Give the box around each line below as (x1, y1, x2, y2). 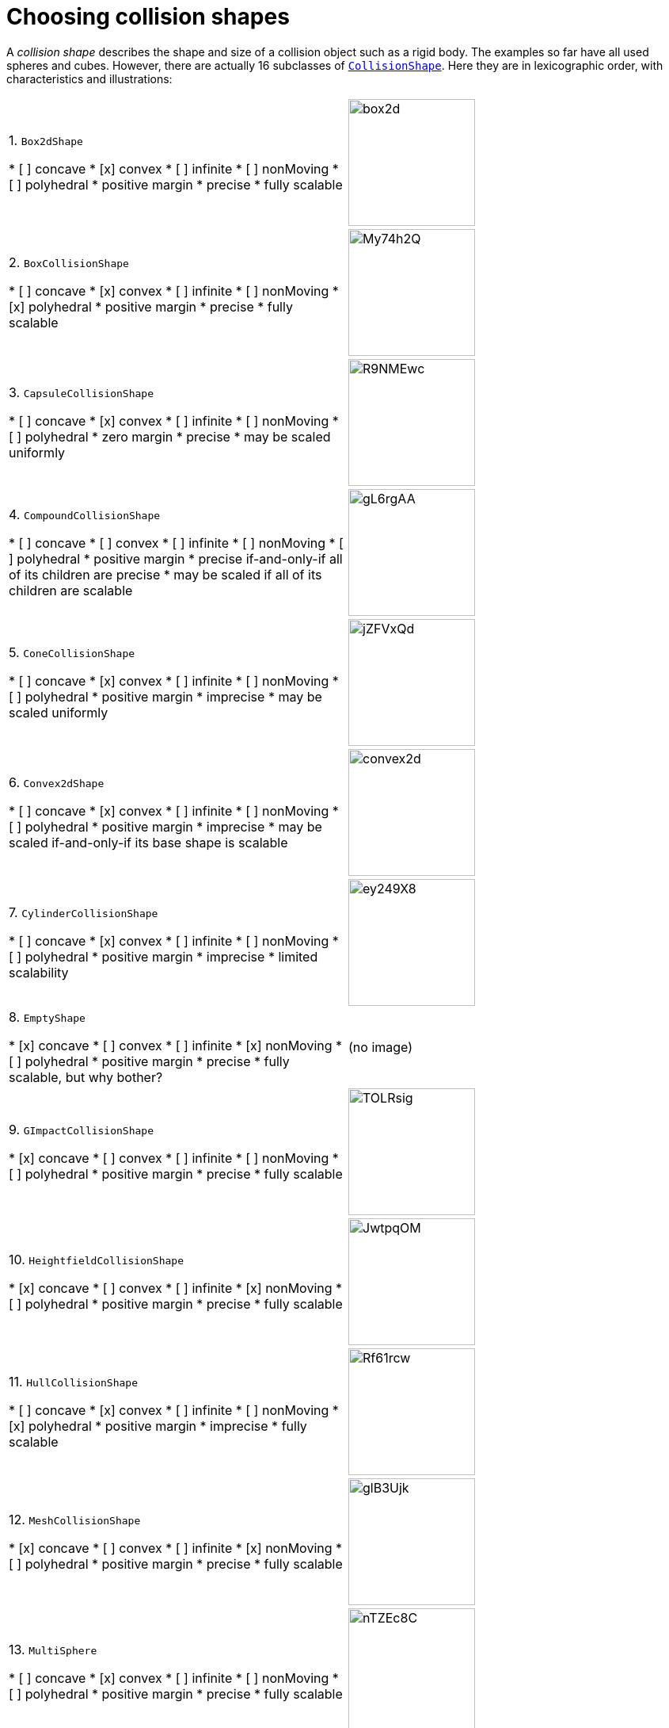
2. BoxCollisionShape (9, 254, 129, 270)
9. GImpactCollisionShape (9, 1121, 154, 1137)
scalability (9, 964, 69, 981)
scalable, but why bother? (9, 1069, 163, 1085)
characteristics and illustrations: (6, 71, 173, 86)
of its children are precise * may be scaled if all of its (9, 566, 322, 583)
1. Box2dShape (9, 132, 83, 148)
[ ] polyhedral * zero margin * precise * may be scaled (9, 428, 331, 445)
